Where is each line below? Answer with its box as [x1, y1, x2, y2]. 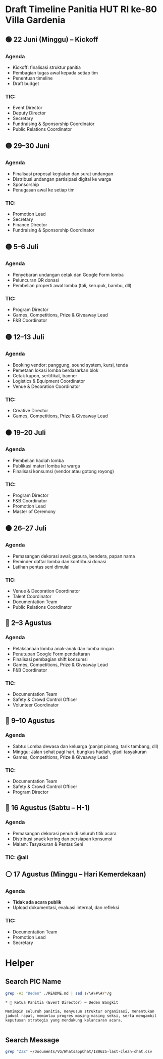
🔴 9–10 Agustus [5, 717, 55, 725]
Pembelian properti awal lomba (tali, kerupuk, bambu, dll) [12, 282, 132, 288]
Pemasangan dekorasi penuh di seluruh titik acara [12, 830, 117, 836]
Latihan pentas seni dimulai [12, 564, 70, 570]
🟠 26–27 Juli [5, 524, 47, 532]
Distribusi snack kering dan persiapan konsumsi [12, 836, 113, 842]
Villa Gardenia [5, 14, 66, 26]
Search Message [5, 1036, 60, 1044]
